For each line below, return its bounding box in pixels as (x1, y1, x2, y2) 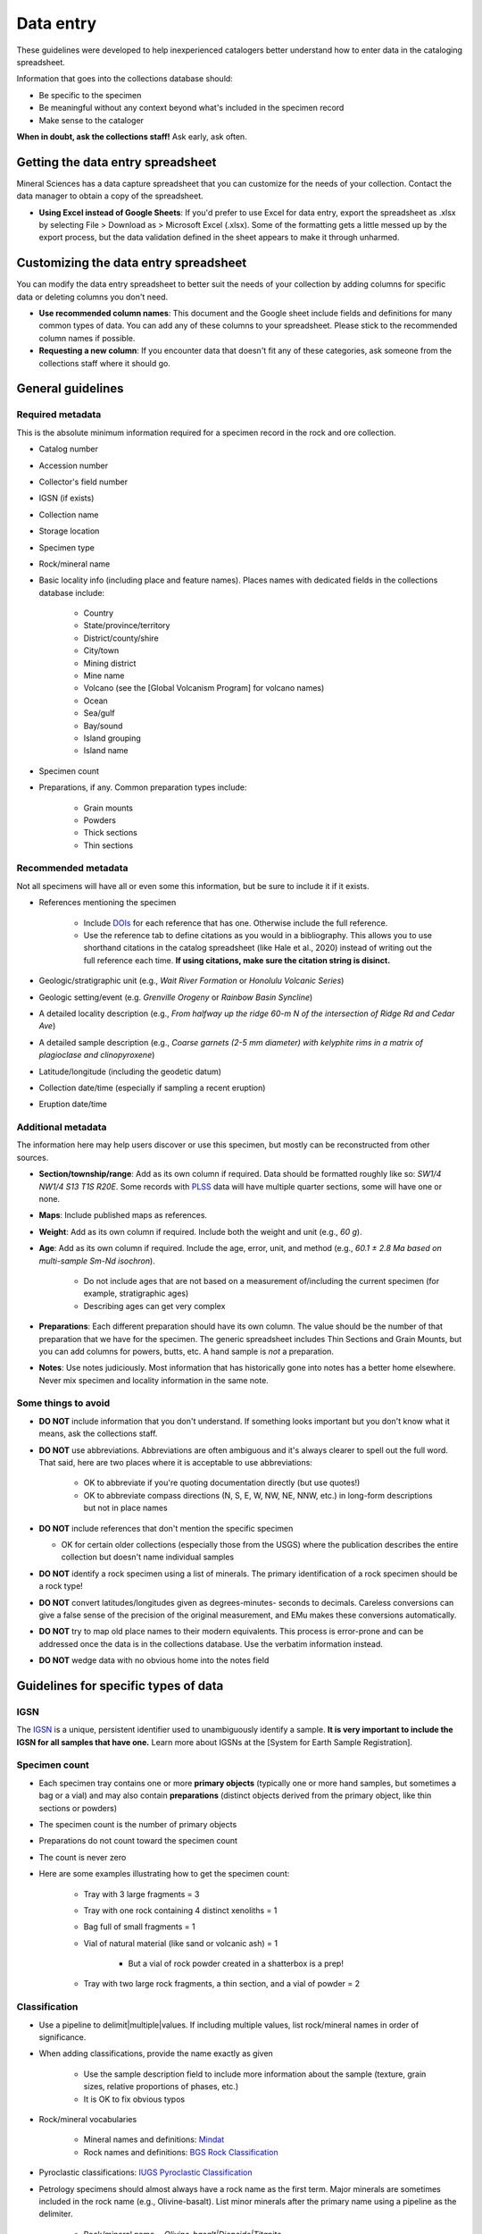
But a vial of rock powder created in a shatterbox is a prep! (128, 1958, 344, 1969)
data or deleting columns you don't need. (16, 291, 169, 302)
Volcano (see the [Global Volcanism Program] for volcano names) (83, 683, 325, 693)
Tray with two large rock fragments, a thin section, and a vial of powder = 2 (83, 1978, 361, 1989)
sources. (16, 1152, 49, 1163)
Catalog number (38, 443, 98, 455)
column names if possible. (38, 332, 136, 343)
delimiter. (38, 2208, 73, 2220)
